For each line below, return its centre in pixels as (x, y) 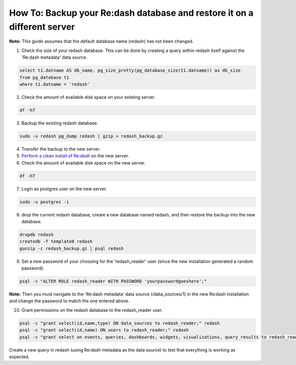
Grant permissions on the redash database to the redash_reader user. (92, 310)
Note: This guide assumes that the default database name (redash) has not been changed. (101, 41)
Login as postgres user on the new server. (64, 189)
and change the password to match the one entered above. (69, 301)
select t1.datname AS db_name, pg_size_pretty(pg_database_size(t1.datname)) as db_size (130, 71)
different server (42, 27)
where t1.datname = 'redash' (55, 84)
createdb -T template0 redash (56, 242)
